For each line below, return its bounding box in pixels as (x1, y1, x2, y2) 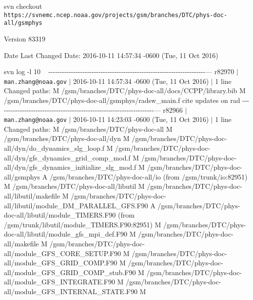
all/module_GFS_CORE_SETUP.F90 (4, 248, 121, 258)
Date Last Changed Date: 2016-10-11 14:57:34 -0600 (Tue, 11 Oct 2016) (4, 50, 218, 60)
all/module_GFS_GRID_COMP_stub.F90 (4, 267, 136, 277)
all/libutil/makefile (4, 190, 60, 200)
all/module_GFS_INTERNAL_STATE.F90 (4, 286, 137, 296)
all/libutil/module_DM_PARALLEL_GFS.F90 (4, 200, 148, 210)
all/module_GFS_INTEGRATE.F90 (4, 277, 115, 287)
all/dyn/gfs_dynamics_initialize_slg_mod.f (4, 162, 136, 172)
